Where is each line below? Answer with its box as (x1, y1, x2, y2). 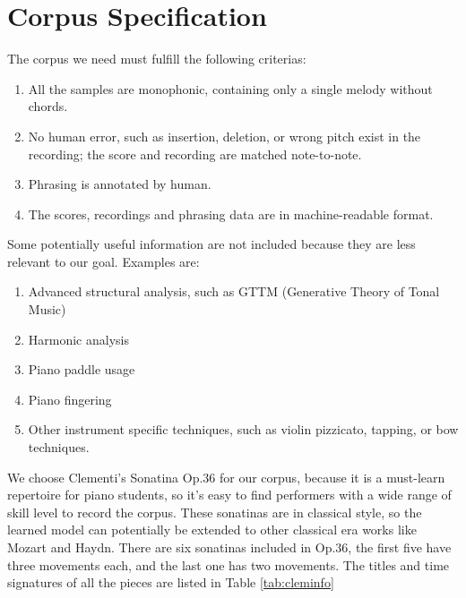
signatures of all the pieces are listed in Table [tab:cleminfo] (7, 573, 334, 592)
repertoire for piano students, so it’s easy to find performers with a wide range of (7, 485, 452, 504)
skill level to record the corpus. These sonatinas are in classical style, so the (7, 502, 422, 521)
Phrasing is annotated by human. (28, 175, 211, 193)
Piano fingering (28, 389, 112, 408)
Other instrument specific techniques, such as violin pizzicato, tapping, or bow (28, 420, 459, 439)
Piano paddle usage (28, 360, 135, 379)
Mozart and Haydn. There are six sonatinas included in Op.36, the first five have (7, 538, 452, 556)
